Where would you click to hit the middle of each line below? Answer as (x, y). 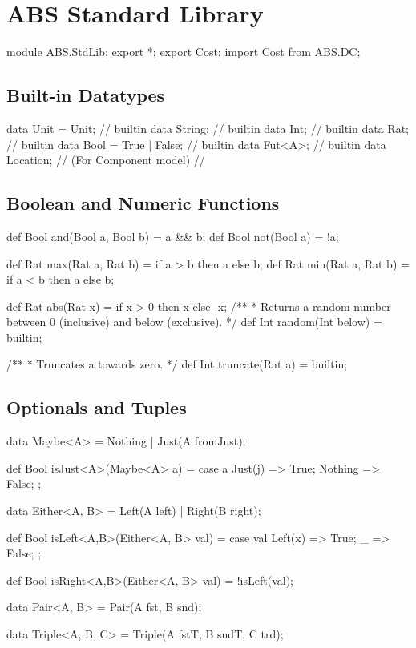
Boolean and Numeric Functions (143, 203)
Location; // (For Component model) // (106, 160)
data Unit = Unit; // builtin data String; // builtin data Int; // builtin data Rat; (208, 128)
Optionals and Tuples (97, 407)
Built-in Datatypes (86, 95)
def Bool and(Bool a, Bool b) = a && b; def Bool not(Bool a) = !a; (173, 236)
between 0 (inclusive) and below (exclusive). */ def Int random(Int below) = (194, 322)
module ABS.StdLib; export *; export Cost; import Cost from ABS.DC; (184, 52)
